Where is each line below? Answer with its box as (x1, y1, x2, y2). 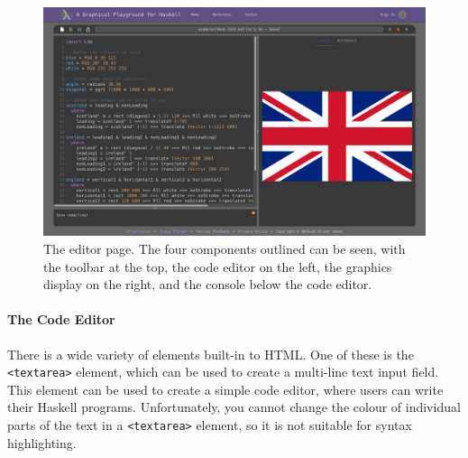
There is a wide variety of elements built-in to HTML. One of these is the (7, 344, 414, 363)
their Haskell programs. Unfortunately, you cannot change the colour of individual (7, 397, 461, 416)
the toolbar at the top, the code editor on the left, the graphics (43, 257, 392, 276)
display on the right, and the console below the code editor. (43, 275, 372, 294)
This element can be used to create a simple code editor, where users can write (7, 379, 444, 398)
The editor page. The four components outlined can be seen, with (43, 239, 406, 257)
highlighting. (7, 433, 77, 452)
